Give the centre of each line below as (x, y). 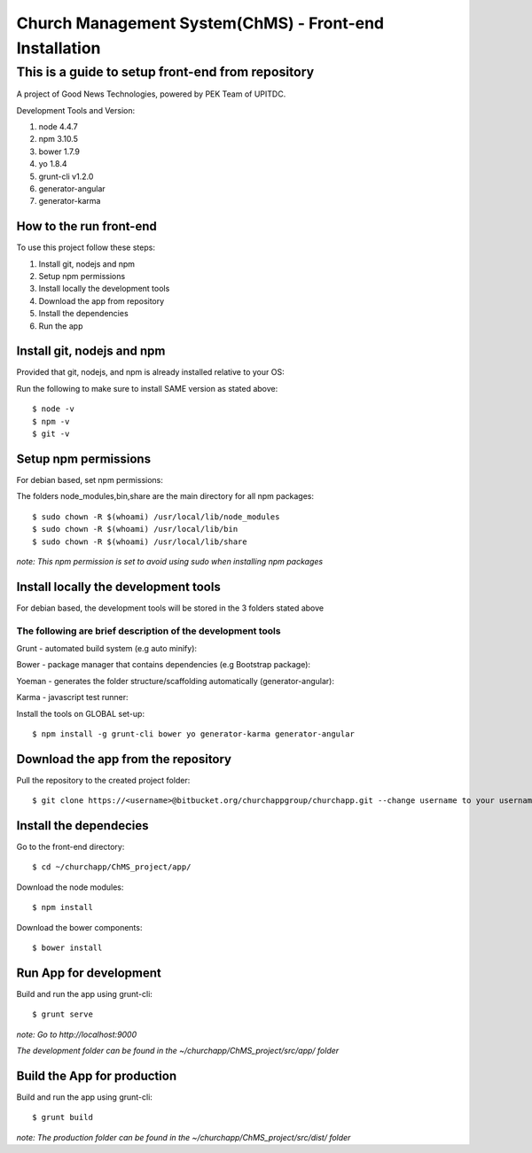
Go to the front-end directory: (70, 847)
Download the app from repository (102, 300)
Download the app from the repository (124, 759)
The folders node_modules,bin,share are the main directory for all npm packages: (165, 496)
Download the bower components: (79, 927)
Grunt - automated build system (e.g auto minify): (107, 648)
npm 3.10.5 (59, 139)
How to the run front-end (86, 226)
